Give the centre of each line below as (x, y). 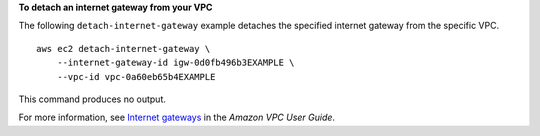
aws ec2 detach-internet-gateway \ (123, 48)
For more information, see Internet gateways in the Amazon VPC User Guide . (176, 117)
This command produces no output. (92, 99)
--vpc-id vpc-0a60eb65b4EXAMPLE (136, 76)
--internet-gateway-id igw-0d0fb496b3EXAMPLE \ (175, 63)
